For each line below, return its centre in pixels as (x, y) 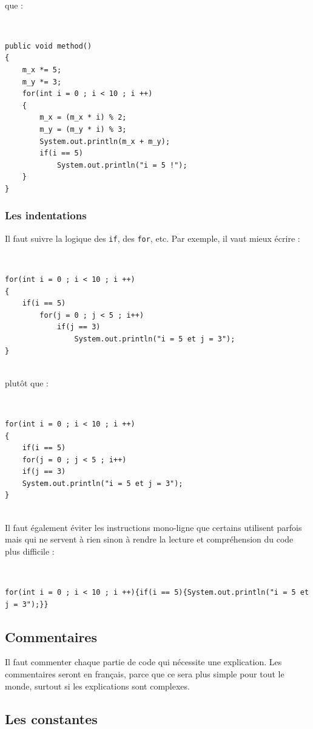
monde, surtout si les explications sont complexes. (97, 686)
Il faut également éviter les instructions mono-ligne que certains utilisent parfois (153, 527)
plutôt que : (27, 382)
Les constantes (51, 718)
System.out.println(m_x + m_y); (105, 141)
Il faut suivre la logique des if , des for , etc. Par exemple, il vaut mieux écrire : (153, 238)
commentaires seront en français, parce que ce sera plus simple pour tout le (145, 674)
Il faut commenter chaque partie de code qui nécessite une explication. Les (143, 662)
